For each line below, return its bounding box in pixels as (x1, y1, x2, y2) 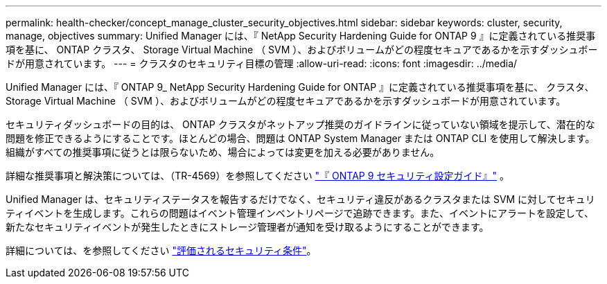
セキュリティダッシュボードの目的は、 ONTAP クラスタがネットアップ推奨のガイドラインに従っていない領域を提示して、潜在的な (6, 118, 595, 130)
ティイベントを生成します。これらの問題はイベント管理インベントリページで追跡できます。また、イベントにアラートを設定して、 (6, 207, 594, 219)
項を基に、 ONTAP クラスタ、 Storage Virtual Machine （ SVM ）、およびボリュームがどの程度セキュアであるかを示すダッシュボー (6, 44, 598, 55)
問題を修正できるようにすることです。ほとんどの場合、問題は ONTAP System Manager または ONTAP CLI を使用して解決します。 (6, 132, 595, 144)
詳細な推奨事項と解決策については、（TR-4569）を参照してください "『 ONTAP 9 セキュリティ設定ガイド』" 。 (6, 170, 509, 181)
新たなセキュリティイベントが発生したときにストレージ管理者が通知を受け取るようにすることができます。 (6, 221, 489, 233)
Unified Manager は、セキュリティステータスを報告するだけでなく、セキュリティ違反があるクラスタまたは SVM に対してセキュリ (6, 193, 595, 205)
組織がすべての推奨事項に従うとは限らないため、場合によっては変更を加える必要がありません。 (6, 146, 440, 158)
